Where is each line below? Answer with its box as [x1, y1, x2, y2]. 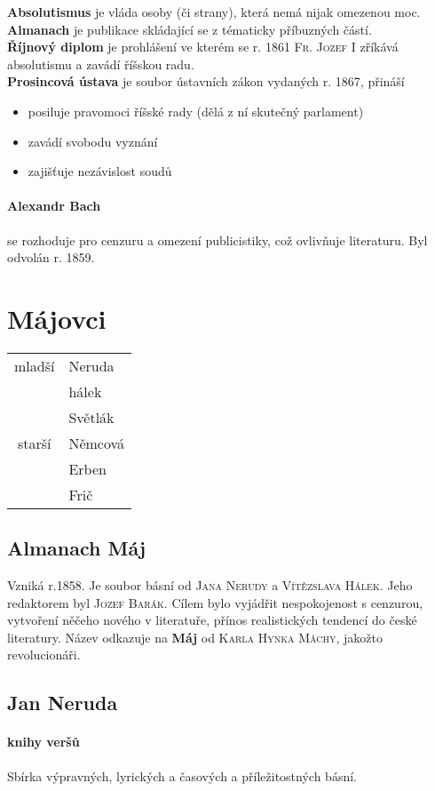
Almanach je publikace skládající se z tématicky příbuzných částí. [7, 20, 372, 38]
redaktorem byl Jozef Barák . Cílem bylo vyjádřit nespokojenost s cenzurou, [7, 593, 423, 611]
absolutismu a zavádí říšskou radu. [7, 54, 194, 73]
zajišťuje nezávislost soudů [28, 162, 172, 180]
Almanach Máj [7, 534, 146, 562]
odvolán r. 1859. [7, 248, 95, 267]
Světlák [68, 406, 115, 427]
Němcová [68, 432, 125, 453]
